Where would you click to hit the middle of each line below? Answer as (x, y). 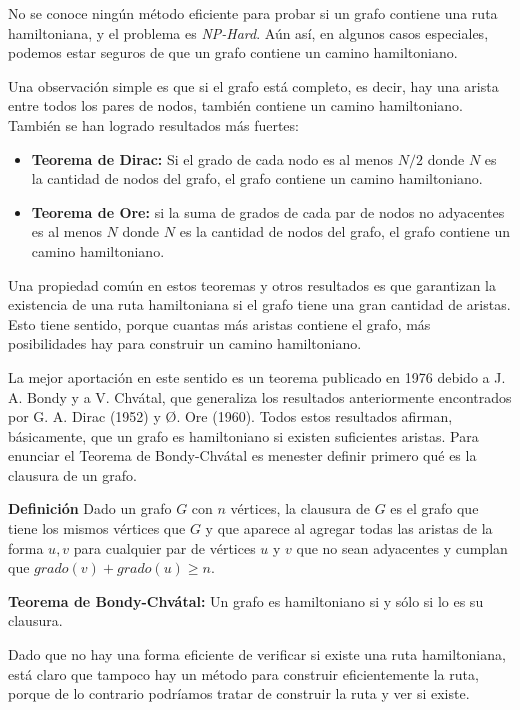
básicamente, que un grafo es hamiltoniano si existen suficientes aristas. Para (243, 435)
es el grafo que (434, 508)
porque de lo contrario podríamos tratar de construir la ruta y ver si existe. (239, 693)
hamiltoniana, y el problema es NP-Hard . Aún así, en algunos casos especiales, (248, 32)
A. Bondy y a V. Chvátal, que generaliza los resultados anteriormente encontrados (260, 396)
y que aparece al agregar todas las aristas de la (349, 528)
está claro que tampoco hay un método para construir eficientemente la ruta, (243, 673)
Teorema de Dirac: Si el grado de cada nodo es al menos (212, 158)
